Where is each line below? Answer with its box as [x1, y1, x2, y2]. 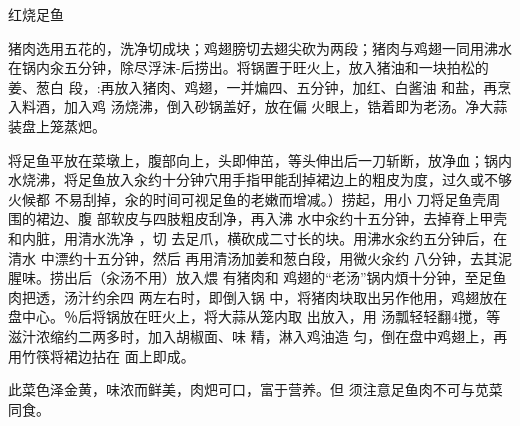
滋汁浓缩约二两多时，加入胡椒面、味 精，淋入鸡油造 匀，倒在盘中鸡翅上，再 [8, 325, 508, 346]
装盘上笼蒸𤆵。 [8, 115, 106, 136]
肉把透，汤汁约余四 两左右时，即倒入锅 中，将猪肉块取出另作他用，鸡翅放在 [8, 286, 508, 307]
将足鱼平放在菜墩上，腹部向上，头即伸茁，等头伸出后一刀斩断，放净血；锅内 [8, 149, 512, 170]
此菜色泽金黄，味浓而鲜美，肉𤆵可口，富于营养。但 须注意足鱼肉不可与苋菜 [8, 379, 503, 400]
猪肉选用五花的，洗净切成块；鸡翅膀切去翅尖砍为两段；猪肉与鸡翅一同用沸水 [8, 37, 512, 58]
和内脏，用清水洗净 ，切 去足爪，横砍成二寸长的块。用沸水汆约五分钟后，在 [8, 227, 508, 248]
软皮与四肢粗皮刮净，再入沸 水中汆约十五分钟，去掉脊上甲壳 [110, 208, 508, 229]
